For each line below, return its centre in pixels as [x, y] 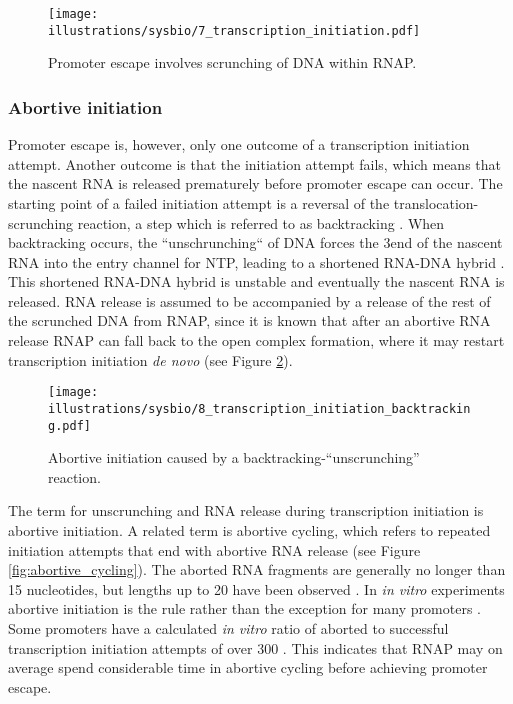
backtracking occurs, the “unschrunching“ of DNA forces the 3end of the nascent [255, 242]
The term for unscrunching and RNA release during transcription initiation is [246, 510]
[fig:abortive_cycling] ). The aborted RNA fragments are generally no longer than [257, 569]
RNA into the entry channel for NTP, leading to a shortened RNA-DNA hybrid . [256, 261]
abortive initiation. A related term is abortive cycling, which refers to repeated [249, 530]
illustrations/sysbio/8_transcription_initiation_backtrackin [259, 408]
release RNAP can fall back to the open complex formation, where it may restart [256, 340]
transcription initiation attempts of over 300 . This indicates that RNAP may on [255, 647]
